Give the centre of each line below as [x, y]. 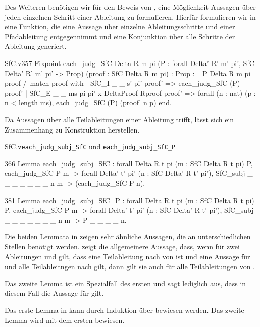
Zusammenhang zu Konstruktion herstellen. [72, 129]
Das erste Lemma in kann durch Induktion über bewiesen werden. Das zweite [124, 310]
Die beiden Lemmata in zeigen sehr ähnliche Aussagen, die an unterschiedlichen [128, 237]
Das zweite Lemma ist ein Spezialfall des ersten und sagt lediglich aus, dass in [125, 283]
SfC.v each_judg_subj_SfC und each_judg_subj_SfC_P [90, 146]
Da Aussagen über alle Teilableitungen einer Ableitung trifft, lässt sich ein [119, 119]
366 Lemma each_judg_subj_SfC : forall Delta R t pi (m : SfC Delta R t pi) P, [129, 163]
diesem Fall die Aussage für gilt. [54, 293]
